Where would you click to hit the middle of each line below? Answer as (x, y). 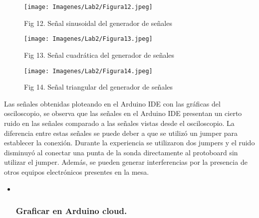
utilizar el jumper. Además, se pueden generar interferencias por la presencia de (126, 162)
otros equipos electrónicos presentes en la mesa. (77, 171)
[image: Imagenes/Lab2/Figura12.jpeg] (88, 7)
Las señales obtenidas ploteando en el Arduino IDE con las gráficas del (112, 103)
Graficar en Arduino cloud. (71, 211)
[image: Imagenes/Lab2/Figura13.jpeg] (88, 39)
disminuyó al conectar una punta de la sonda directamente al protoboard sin (121, 152)
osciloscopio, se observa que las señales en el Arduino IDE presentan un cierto (123, 113)
